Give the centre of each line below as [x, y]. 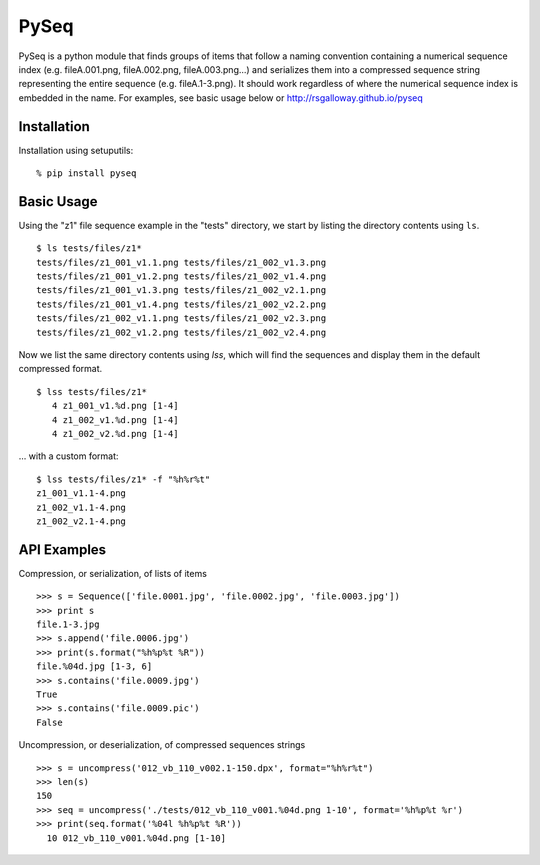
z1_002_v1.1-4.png [81, 507]
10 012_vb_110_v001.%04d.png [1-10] [136, 838]
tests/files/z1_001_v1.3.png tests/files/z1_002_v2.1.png [181, 290]
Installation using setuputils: [76, 150]
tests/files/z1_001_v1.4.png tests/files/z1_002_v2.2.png [181, 304]
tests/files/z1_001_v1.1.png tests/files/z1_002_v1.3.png [181, 262]
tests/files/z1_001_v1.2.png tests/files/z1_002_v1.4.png [181, 276]
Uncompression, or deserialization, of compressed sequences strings [162, 745]
